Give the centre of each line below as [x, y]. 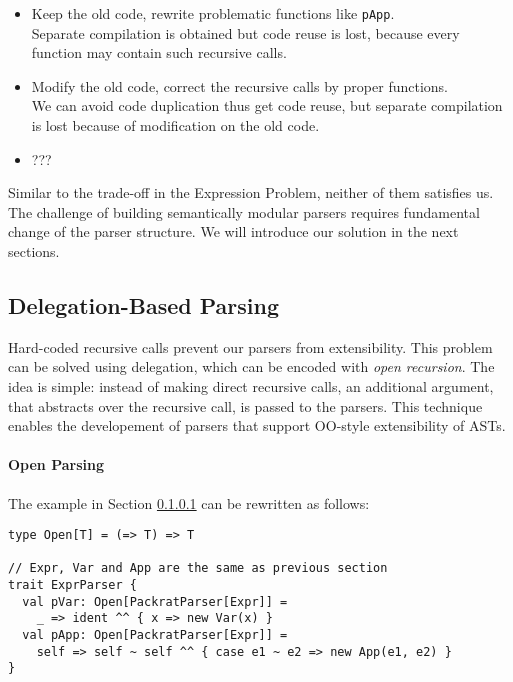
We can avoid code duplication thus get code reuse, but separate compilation [267, 105]
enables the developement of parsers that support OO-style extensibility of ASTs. [257, 425]
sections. [34, 251]
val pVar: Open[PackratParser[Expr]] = [155, 601]
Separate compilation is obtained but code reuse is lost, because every [245, 32]
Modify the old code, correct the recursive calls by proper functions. [240, 85]
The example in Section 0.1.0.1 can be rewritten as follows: [189, 502]
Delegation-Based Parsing [144, 304]
